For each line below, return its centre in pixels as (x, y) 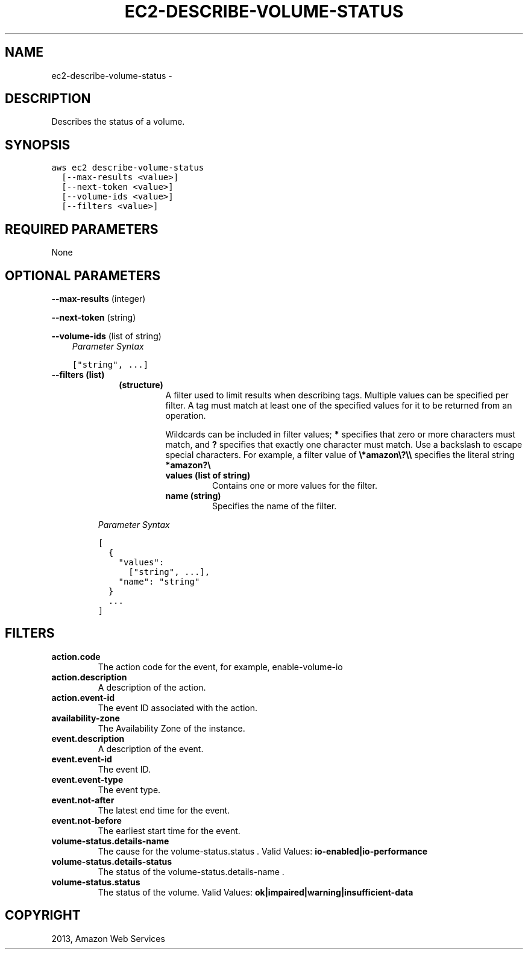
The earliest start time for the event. (169, 830)
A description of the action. (152, 687)
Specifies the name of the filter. (275, 506)
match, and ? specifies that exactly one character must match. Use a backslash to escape (344, 444)
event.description (88, 738)
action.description (89, 677)
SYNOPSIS (38, 145)
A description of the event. (151, 748)
